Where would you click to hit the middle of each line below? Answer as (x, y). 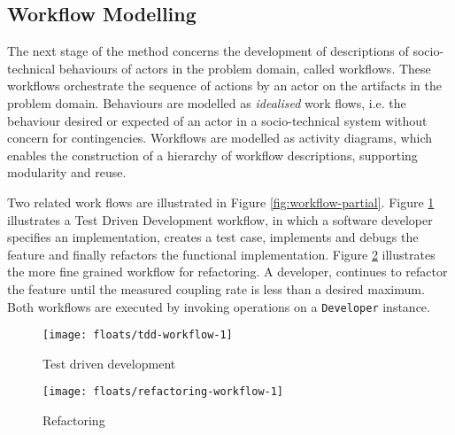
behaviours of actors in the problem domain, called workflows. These (245, 68)
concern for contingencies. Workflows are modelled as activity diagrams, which (220, 138)
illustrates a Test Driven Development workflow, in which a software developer (220, 219)
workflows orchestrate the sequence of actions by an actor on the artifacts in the (224, 85)
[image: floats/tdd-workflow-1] (138, 335)
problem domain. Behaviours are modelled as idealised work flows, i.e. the (207, 102)
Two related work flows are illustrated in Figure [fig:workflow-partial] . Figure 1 (221, 202)
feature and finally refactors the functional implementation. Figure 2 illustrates (221, 254)
